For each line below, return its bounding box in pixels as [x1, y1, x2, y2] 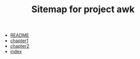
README [10, 32, 30, 39]
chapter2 [10, 43, 30, 49]
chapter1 [10, 38, 29, 44]
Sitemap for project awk [31, 4, 135, 15]
